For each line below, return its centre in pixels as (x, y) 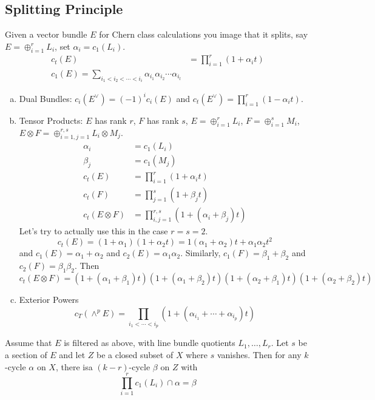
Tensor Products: (51, 120)
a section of (26, 354)
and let (72, 354)
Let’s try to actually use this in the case (93, 231)
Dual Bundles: (46, 98)
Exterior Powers (49, 300)
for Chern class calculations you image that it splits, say (204, 34)
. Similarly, (201, 253)
